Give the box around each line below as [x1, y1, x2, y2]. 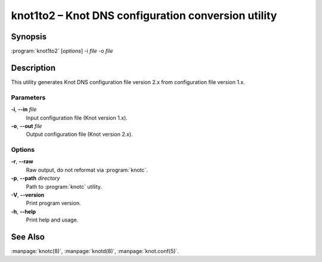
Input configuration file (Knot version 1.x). [26, 114, 128, 121]
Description [11, 63, 56, 73]
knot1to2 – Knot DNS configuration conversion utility [11, 9, 277, 22]
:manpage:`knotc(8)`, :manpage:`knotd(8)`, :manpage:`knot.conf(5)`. [11, 248, 179, 255]
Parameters [11, 93, 46, 101]
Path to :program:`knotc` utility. [26, 183, 103, 190]
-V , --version [11, 191, 45, 198]
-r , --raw [11, 158, 33, 165]
